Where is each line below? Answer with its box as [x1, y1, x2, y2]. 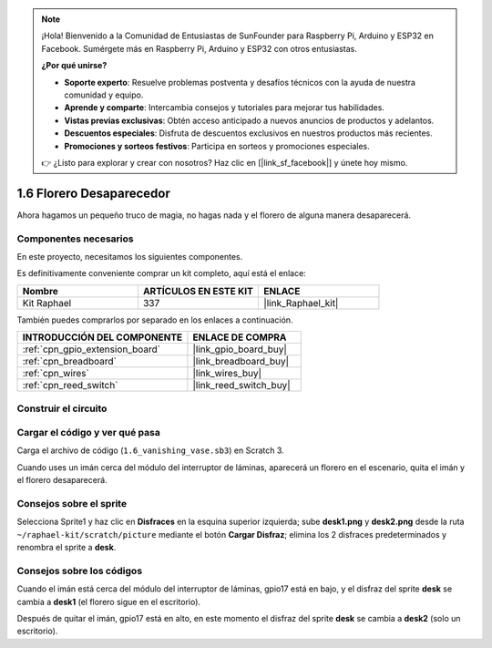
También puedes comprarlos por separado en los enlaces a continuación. [16, 314, 293, 325]
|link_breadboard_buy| [192, 355, 290, 368]
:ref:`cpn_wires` [22, 367, 90, 380]
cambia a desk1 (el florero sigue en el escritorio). [16, 596, 200, 607]
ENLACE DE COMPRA [192, 331, 287, 344]
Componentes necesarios [16, 232, 134, 245]
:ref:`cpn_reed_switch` [22, 379, 118, 392]
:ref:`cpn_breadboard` [22, 355, 118, 368]
